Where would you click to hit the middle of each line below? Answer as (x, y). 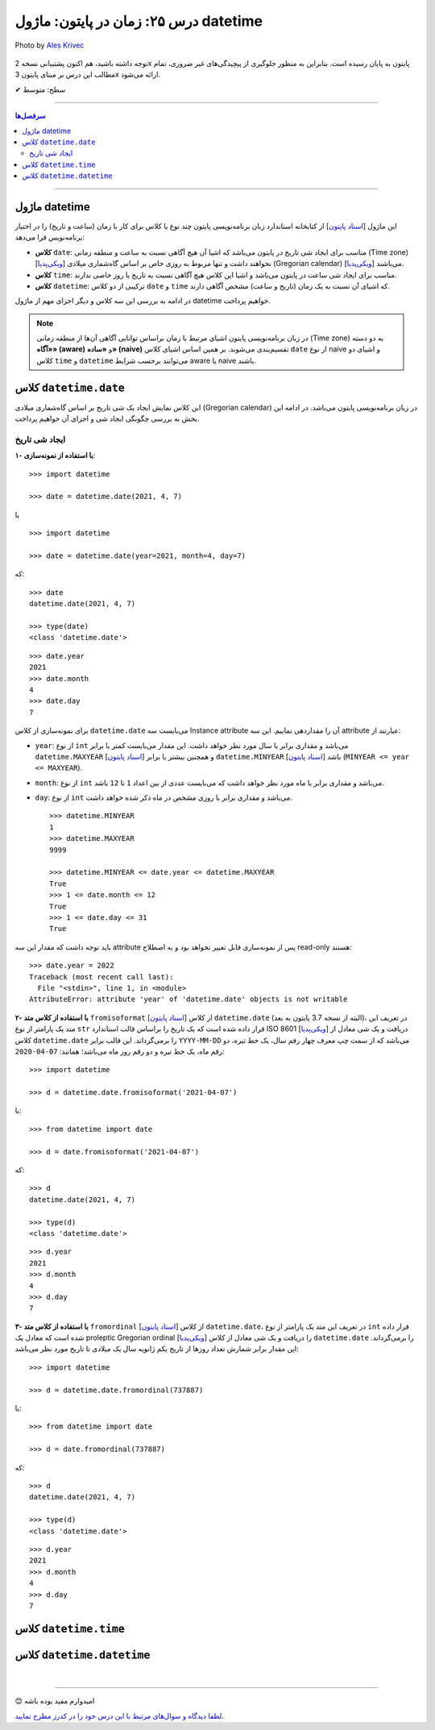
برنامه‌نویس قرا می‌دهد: (50, 237)
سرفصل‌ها (30, 116)
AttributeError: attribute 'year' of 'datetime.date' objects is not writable (188, 999)
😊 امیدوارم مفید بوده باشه (55, 1701)
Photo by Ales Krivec (50, 45)
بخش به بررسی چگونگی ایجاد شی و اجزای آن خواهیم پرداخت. (107, 418)
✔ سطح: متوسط (40, 89)
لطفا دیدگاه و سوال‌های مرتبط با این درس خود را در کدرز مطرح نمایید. (120, 1715)
